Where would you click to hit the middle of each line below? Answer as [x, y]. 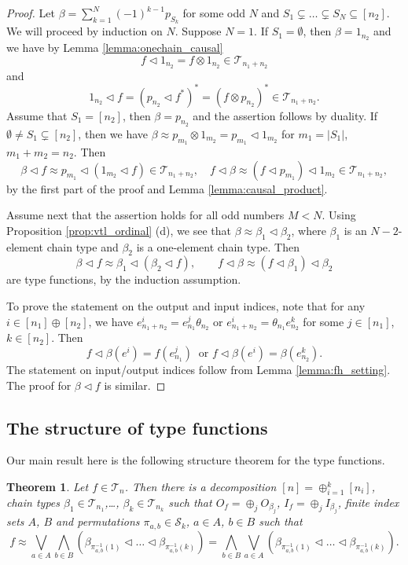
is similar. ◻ [135, 385]
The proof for [39, 385]
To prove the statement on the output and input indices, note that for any [186, 305]
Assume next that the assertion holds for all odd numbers [145, 215]
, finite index [368, 502]
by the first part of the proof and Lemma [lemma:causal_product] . [167, 188]
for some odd [214, 13]
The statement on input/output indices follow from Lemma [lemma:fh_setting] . [198, 370]
